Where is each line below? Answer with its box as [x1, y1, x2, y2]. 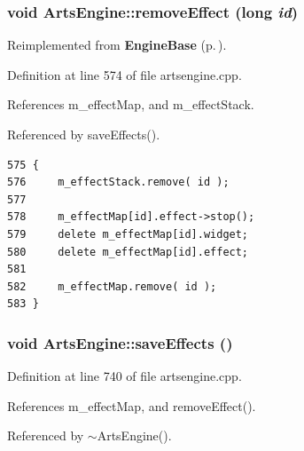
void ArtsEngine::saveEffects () [7, 331, 233, 353]
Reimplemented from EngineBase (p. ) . [7, 36, 227, 54]
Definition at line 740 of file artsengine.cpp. [7, 367, 242, 385]
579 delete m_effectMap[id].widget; [7, 227, 249, 241]
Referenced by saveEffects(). [7, 125, 160, 143]
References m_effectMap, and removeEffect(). [7, 396, 256, 415]
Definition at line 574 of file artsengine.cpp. [7, 65, 242, 83]
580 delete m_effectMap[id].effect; [7, 245, 249, 258]
